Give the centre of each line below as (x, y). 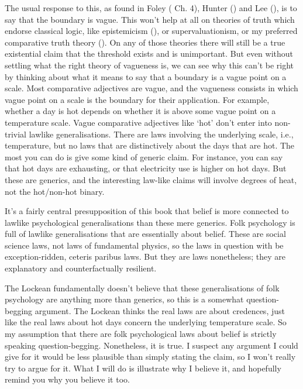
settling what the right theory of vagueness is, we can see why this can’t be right (149, 65)
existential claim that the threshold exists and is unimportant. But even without (149, 54)
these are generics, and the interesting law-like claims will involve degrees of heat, (151, 179)
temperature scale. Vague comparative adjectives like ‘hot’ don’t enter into (138, 122)
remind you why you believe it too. (67, 379)
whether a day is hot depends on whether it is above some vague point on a (140, 111)
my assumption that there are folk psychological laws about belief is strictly (141, 334)
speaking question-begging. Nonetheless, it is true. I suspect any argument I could (151, 345)
